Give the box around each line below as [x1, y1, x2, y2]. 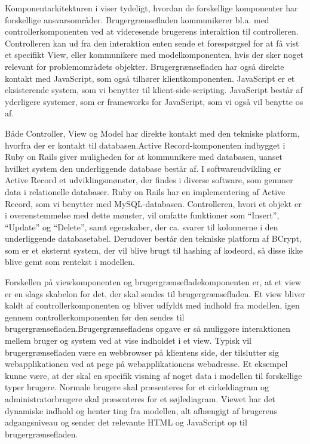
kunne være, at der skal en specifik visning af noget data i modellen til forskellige [5, 369, 302, 381]
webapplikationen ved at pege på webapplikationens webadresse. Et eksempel [5, 357, 288, 370]
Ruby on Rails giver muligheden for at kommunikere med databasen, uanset [5, 150, 283, 163]
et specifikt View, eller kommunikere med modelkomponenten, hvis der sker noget [5, 48, 304, 61]
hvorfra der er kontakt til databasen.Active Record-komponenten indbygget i [5, 138, 286, 151]
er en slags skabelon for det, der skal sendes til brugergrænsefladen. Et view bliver [5, 287, 306, 300]
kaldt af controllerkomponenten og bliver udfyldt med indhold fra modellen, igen [5, 299, 300, 312]
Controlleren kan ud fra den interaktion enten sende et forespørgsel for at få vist [5, 36, 299, 49]
